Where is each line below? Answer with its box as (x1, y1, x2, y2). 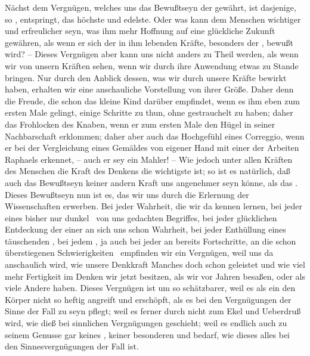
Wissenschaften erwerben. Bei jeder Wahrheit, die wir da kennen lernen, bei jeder (5, 200, 302, 212)
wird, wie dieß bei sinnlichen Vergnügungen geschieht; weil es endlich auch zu (5, 317, 287, 329)
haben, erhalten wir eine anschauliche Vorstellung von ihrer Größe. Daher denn (5, 83, 294, 95)
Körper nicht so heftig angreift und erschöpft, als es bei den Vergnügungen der (5, 293, 292, 305)
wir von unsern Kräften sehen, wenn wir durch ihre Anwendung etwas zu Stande (5, 59, 299, 72)
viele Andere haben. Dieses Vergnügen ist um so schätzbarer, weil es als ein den (5, 281, 296, 294)
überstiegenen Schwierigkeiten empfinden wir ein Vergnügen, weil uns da (5, 246, 274, 259)
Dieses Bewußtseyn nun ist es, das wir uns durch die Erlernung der (5, 188, 249, 200)
